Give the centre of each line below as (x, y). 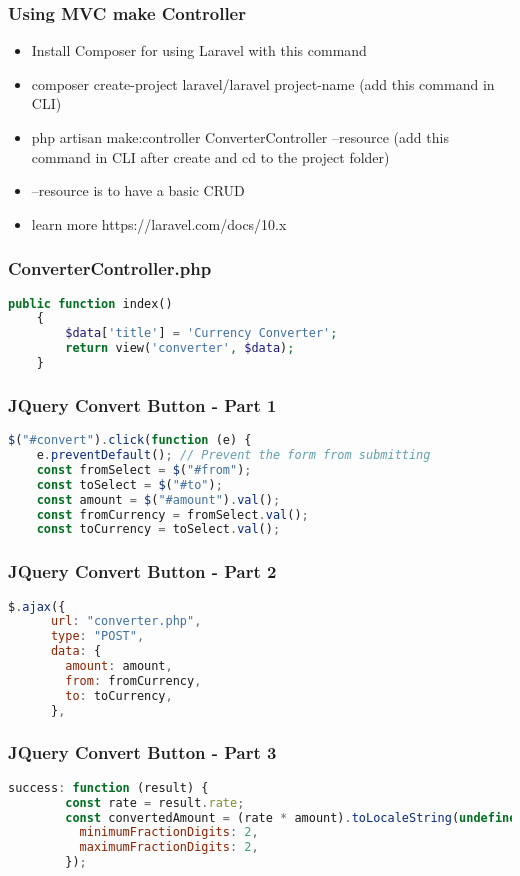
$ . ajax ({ (37, 606)
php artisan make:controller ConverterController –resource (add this (240, 137)
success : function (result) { (108, 787)
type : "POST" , (97, 636)
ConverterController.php (110, 268)
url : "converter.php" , (126, 621)
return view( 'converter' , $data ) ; (180, 348)
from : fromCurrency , (133, 680)
